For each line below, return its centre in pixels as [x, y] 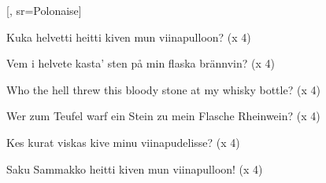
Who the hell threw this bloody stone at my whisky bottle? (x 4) [163, 89]
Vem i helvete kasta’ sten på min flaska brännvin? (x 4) [141, 63]
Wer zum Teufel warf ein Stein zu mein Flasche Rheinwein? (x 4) [163, 116]
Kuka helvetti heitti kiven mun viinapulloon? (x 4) [129, 37]
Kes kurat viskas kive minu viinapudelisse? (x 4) [123, 142]
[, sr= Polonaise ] [44, 10]
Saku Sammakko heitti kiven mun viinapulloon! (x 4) [135, 168]
